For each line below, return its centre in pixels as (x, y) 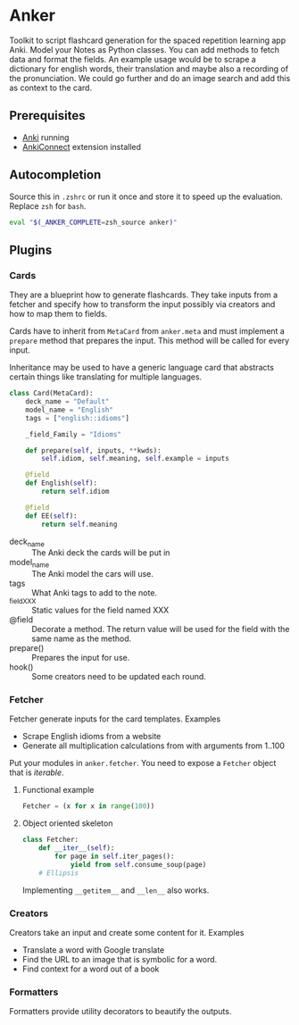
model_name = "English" (70, 410)
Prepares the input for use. (81, 658)
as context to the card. (50, 87)
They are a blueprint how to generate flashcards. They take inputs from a (144, 295)
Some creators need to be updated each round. (119, 677)
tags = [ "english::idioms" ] (77, 418)
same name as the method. (82, 638)
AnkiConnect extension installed (81, 146)
